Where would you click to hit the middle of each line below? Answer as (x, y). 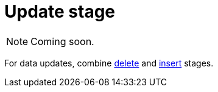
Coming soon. (62, 41)
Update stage (60, 12)
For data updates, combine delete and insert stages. (109, 63)
